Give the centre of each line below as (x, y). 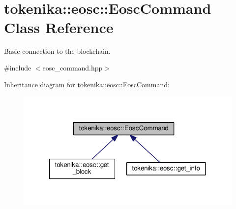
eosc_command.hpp (73, 67)
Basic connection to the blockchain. (57, 51)
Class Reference (59, 27)
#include (18, 67)
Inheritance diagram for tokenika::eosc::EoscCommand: (87, 84)
